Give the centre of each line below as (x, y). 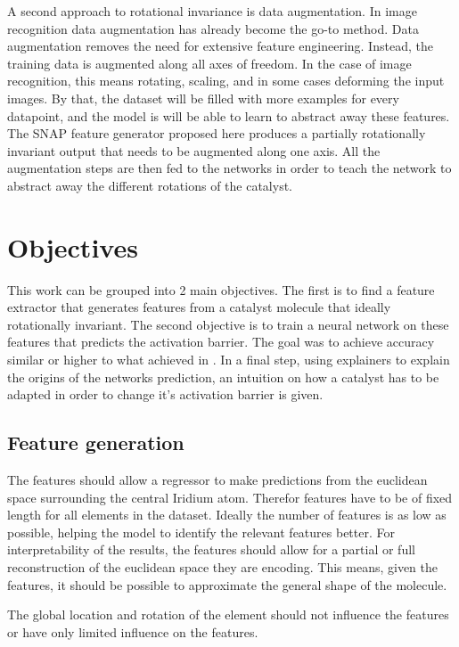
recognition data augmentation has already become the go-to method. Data (213, 28)
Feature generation (96, 442)
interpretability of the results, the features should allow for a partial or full (211, 549)
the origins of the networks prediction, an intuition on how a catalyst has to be (223, 377)
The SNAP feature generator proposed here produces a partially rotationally (217, 133)
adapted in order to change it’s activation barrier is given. (165, 394)
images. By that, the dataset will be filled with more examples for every (203, 98)
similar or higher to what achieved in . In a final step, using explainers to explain (229, 360)
